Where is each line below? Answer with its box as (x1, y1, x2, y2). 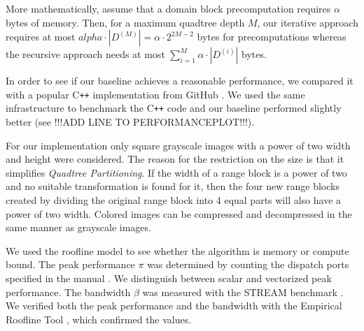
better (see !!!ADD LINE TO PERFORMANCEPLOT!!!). (6, 115, 255, 129)
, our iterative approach (257, 15, 358, 29)
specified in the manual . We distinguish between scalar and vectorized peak (6, 271, 332, 286)
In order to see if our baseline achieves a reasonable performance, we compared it (6, 73, 353, 88)
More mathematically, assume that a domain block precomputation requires (6, 1, 331, 15)
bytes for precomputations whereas (197, 29, 346, 44)
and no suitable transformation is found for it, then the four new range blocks (6, 179, 339, 193)
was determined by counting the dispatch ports (147, 257, 349, 272)
